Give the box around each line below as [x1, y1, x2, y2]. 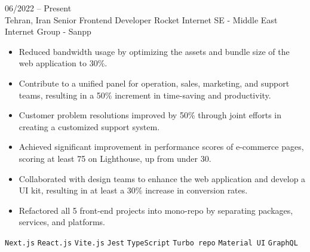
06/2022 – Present [5, 2, 72, 14]
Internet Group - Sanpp [5, 25, 91, 38]
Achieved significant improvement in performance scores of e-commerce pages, [19, 140, 304, 153]
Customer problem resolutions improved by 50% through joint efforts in [19, 109, 282, 121]
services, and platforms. [19, 216, 105, 228]
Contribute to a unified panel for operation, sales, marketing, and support [19, 76, 290, 89]
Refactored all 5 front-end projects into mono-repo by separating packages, [19, 204, 293, 216]
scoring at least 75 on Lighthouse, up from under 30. [19, 152, 211, 164]
